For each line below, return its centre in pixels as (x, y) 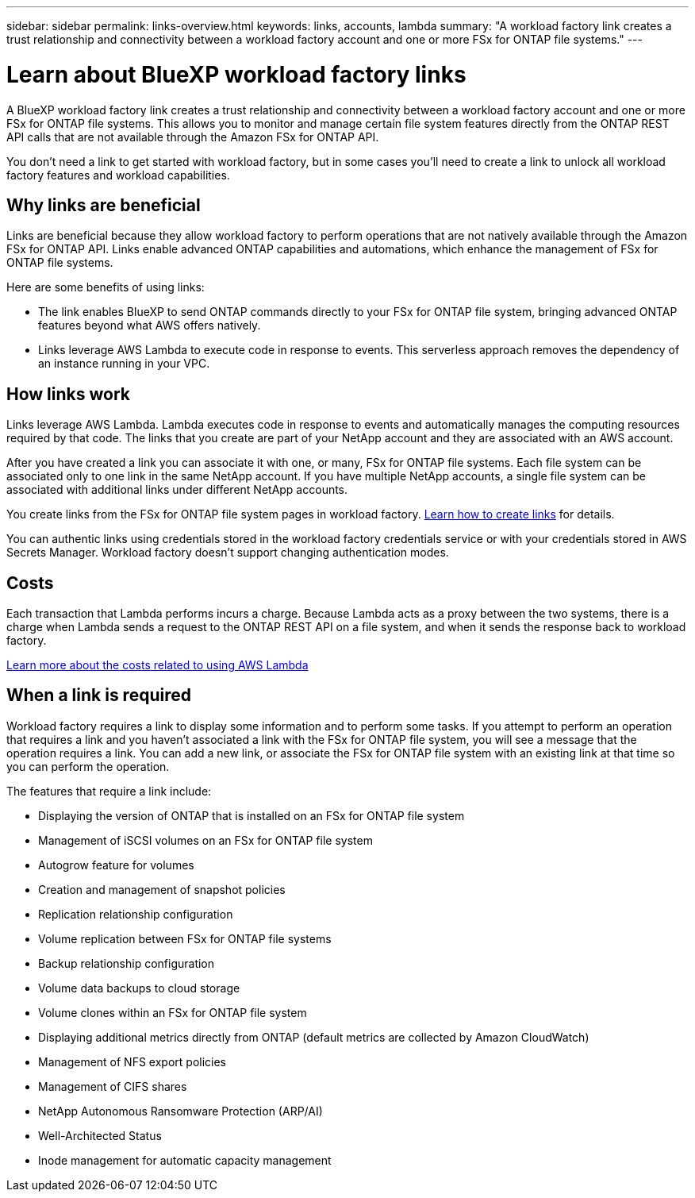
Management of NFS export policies (132, 1061)
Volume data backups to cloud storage (139, 988)
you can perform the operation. (88, 766)
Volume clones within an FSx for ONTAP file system (173, 1012)
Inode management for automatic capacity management (185, 1160)
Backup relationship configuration (127, 963)
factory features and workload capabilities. (118, 175)
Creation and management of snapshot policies (162, 889)
